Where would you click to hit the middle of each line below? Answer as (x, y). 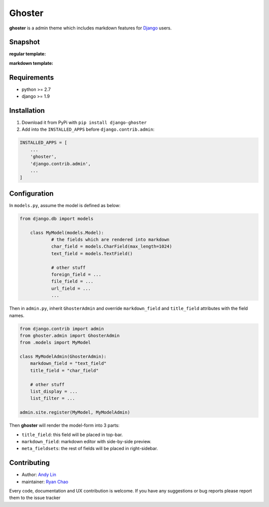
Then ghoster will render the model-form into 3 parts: (64, 425)
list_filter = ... (53, 398)
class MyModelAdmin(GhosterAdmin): (63, 357)
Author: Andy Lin (39, 475)
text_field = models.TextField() (92, 253)
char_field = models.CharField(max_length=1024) (112, 247)
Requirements (32, 77)
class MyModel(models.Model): (67, 233)
